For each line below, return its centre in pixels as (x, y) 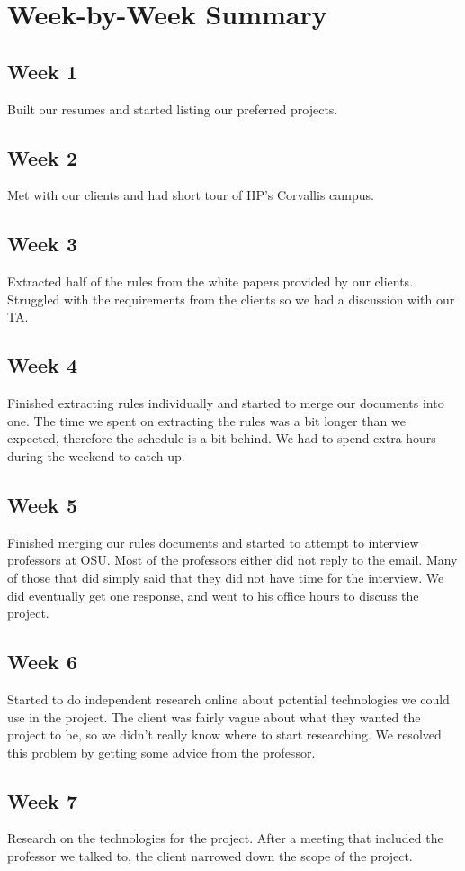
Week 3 (42, 244)
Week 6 (42, 662)
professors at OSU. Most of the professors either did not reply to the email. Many (232, 560)
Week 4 (42, 365)
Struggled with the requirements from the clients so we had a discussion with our (231, 299)
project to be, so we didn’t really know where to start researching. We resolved (224, 735)
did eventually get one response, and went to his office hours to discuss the (213, 595)
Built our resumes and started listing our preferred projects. (173, 109)
